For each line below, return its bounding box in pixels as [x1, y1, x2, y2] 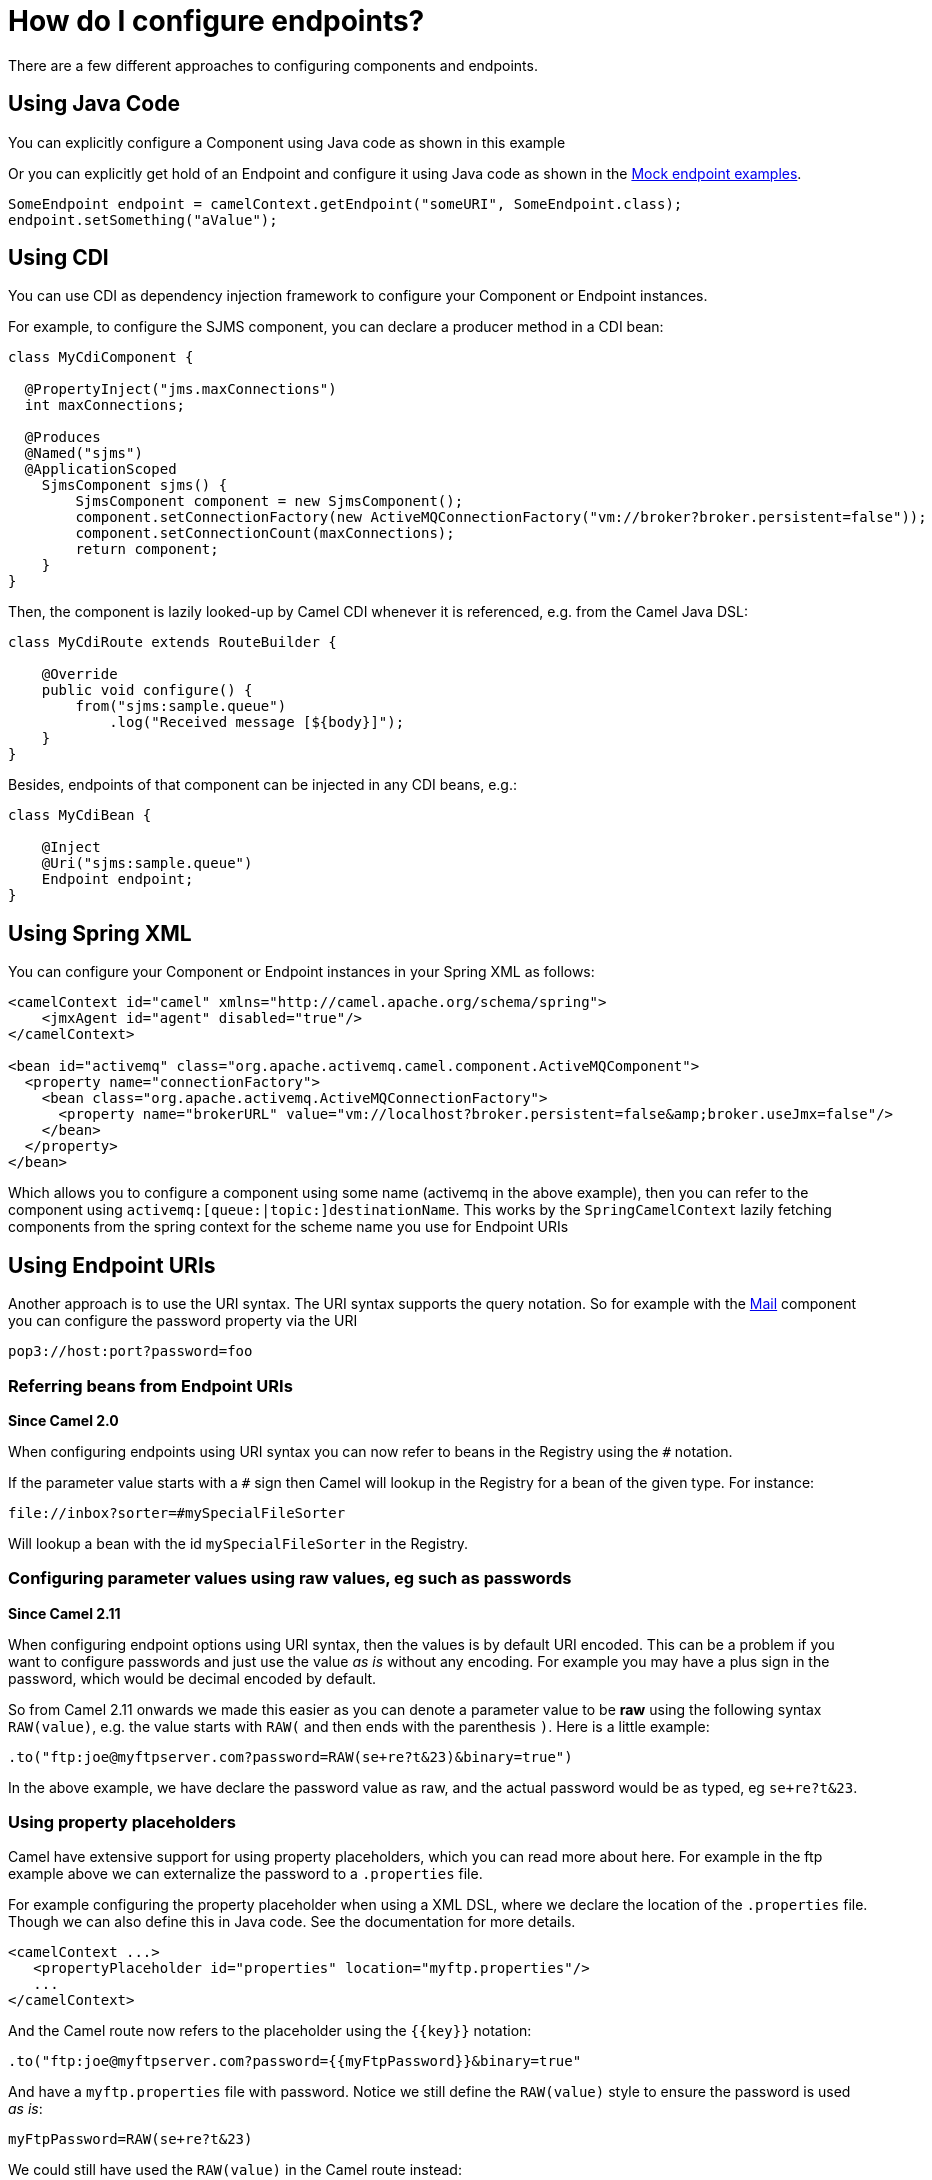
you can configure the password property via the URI [8, 1312, 358, 1330]
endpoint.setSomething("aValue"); [8, 211, 278, 228]
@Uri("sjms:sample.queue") [41, 855, 253, 872]
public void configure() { [41, 682, 253, 699]
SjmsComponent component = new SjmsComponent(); [75, 493, 464, 510]
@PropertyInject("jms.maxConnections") [24, 381, 337, 398]
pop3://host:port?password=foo [8, 1343, 253, 1360]
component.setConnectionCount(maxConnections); [75, 525, 455, 542]
